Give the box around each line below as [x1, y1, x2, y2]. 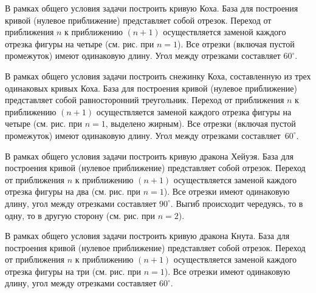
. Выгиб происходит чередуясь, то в [170, 197, 303, 209]
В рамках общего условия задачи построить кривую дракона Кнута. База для [5, 229, 290, 242]
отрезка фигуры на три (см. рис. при [5, 264, 141, 277]
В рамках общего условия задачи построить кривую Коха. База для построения [5, 2, 298, 14]
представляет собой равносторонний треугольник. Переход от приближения [5, 93, 284, 106]
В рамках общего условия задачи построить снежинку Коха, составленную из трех [5, 69, 311, 82]
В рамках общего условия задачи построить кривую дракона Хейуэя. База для [5, 149, 294, 162]
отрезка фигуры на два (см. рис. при [5, 185, 140, 198]
